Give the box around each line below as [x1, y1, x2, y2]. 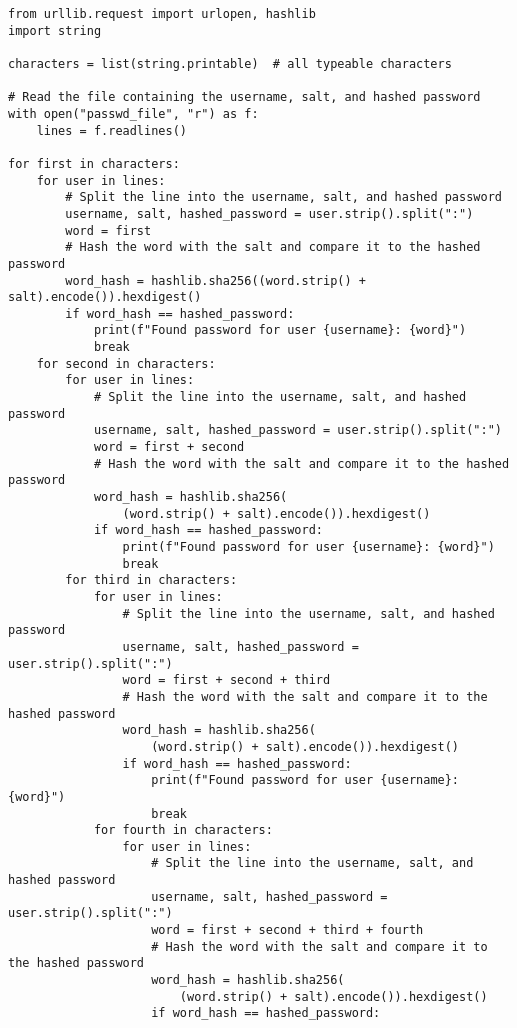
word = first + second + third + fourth [151, 923, 424, 938]
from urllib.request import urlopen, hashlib [8, 7, 316, 21]
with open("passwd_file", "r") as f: [8, 106, 259, 121]
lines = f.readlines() [36, 123, 187, 138]
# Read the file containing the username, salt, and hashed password [8, 90, 481, 105]
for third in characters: [65, 573, 238, 588]
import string [8, 23, 102, 38]
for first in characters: [8, 156, 180, 171]
